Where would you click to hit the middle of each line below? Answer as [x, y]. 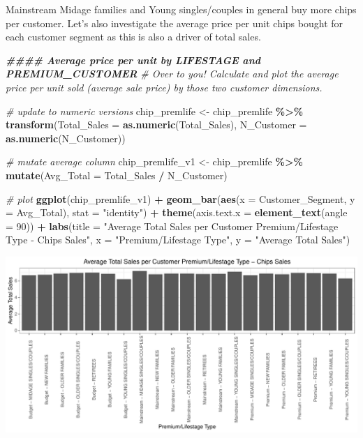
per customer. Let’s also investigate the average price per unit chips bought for [175, 23]
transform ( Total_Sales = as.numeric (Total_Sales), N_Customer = [156, 124]
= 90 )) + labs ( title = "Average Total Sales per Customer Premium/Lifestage [172, 226]
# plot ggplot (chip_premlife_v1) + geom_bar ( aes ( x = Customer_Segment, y [180, 198]
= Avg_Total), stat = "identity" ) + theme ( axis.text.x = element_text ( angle [177, 212]
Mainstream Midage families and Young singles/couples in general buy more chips [181, 9]
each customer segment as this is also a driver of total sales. [133, 37]
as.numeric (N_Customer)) [66, 138]
